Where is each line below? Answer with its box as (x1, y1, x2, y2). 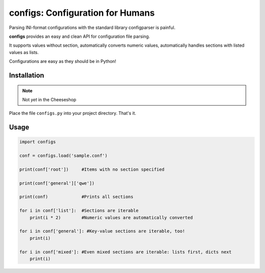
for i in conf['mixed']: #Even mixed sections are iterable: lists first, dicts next (19, 249, 232, 255)
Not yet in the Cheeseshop (22, 96, 77, 103)
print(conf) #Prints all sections (19, 194, 133, 200)
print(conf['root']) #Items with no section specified (19, 166, 164, 172)
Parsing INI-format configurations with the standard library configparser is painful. (9, 25, 176, 30)
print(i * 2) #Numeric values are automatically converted (29, 215, 193, 220)
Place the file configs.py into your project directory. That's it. (9, 110, 136, 116)
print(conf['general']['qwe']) (19, 180, 95, 186)
